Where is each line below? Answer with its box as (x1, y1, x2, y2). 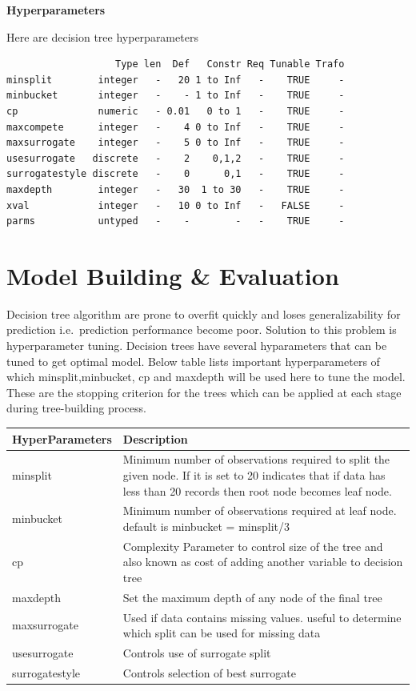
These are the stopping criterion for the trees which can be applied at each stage (6, 384, 402, 400)
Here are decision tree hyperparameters (6, 28, 198, 45)
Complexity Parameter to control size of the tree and (122, 537, 383, 554)
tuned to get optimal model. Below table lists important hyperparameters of (6, 352, 380, 369)
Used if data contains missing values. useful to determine (122, 609, 402, 625)
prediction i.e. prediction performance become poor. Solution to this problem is (6, 321, 397, 338)
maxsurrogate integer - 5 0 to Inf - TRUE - (6, 137, 345, 149)
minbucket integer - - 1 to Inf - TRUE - (6, 90, 345, 102)
